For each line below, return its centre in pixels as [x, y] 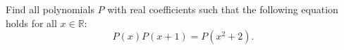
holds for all [31, 23]
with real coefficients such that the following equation [223, 9]
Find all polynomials [50, 9]
